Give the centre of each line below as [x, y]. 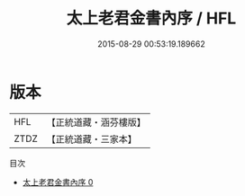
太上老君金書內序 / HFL [151, 18]
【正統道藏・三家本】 [92, 138]
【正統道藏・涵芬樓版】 [96, 122]
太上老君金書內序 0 [58, 182]
